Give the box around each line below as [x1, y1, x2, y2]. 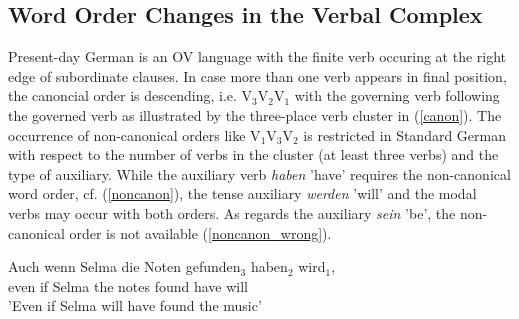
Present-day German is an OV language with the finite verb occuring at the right [8, 46, 507, 67]
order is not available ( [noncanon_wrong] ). [69, 222, 332, 243]
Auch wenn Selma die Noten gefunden [8, 256, 241, 277]
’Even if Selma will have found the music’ [8, 295, 262, 316]
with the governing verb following [294, 85, 500, 106]
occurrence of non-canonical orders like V [8, 124, 261, 145]
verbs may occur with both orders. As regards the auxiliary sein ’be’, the [8, 202, 456, 223]
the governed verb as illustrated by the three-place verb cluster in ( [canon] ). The [8, 104, 502, 125]
